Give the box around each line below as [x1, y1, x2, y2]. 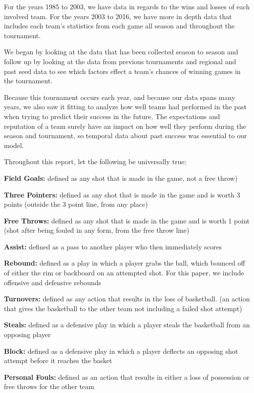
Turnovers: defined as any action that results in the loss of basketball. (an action [4, 294, 250, 304]
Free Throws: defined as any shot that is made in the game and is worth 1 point [4, 215, 250, 225]
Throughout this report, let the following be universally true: [4, 156, 187, 167]
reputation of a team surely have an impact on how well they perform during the [4, 121, 246, 131]
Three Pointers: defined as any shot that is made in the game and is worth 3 [4, 189, 240, 199]
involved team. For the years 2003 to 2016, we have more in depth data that [4, 11, 232, 21]
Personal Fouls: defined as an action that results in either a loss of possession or [4, 371, 250, 382]
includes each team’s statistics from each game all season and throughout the [4, 21, 235, 31]
